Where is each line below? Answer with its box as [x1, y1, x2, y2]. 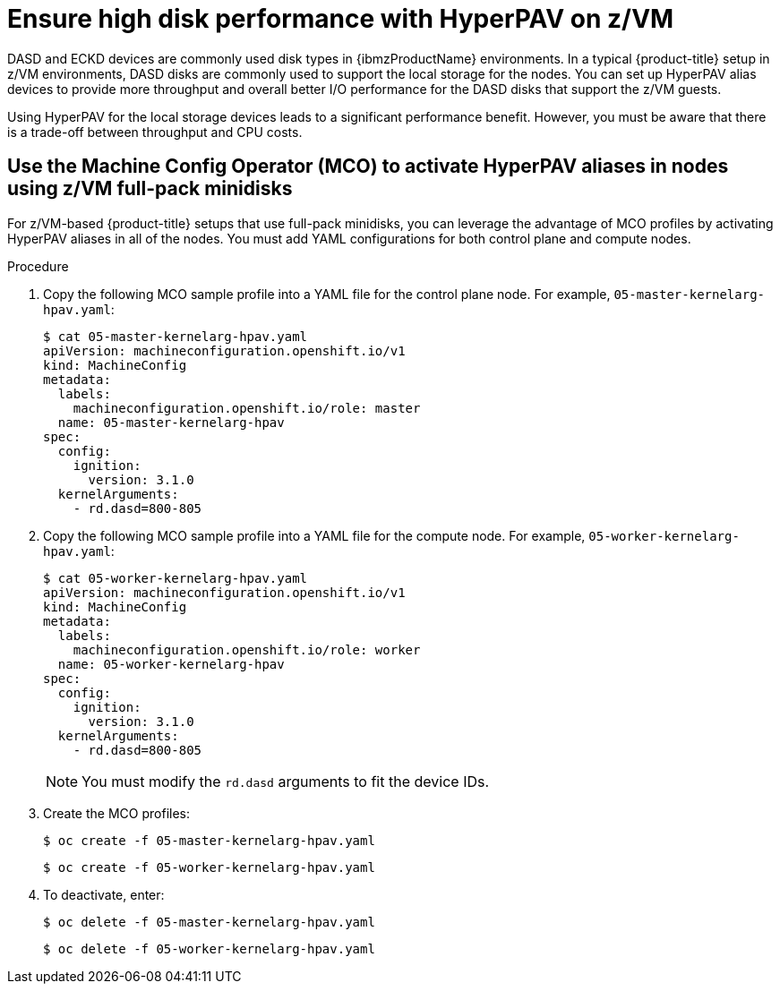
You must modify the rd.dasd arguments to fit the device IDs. [81, 772, 490, 790]
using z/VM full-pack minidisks [7, 177, 293, 201]
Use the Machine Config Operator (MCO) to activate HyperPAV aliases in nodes [7, 155, 729, 178]
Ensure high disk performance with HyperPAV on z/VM [7, 4, 674, 34]
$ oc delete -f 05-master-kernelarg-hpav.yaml [43, 914, 375, 929]
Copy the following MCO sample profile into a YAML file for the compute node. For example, [43, 527, 586, 543]
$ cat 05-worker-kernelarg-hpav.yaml [43, 570, 308, 585]
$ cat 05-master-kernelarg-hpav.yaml [43, 329, 308, 344]
